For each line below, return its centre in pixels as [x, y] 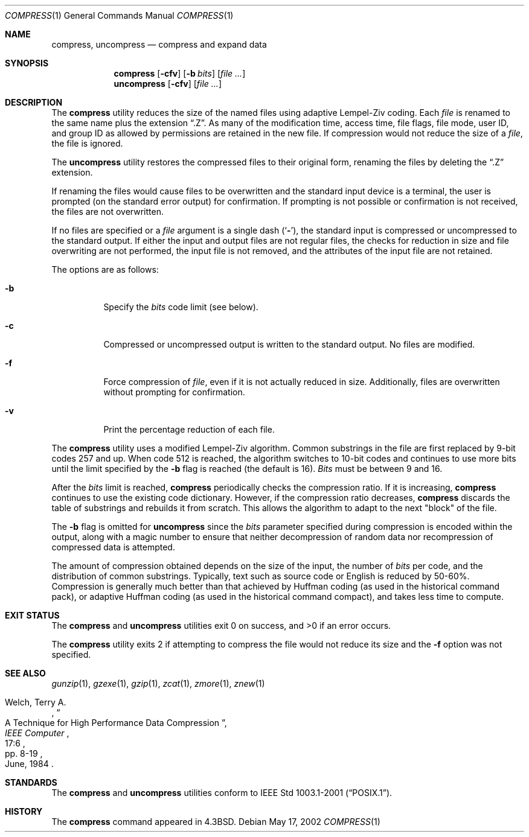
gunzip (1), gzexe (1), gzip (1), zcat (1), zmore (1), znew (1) [158, 683]
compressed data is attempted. [113, 547]
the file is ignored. [87, 143]
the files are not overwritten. [107, 212]
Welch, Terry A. [36, 702]
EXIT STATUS [32, 615]
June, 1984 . [29, 764]
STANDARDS [31, 782]
